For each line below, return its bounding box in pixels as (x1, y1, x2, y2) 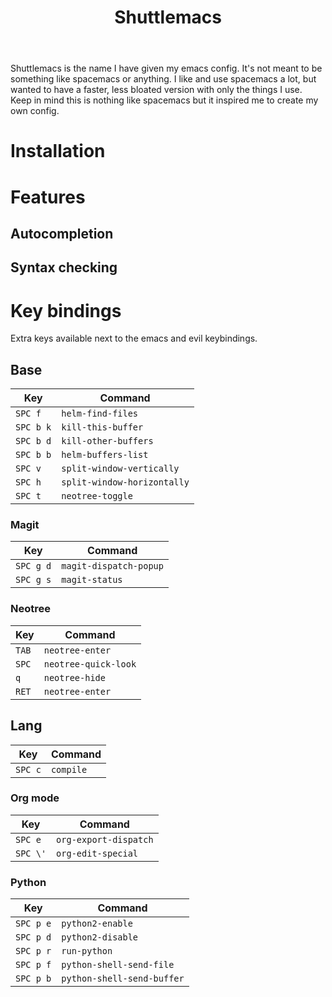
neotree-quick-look (43, 658, 137, 670)
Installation (10, 140, 106, 163)
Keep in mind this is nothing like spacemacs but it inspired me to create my (10, 94, 319, 106)
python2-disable (61, 932, 139, 943)
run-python (61, 946, 113, 957)
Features (10, 186, 86, 208)
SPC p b (15, 973, 52, 985)
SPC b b (15, 449, 52, 461)
